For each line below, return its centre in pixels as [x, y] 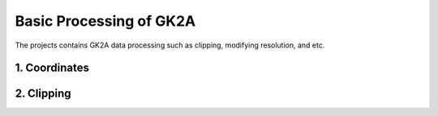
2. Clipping [43, 94]
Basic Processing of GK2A [105, 21]
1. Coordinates [52, 68]
